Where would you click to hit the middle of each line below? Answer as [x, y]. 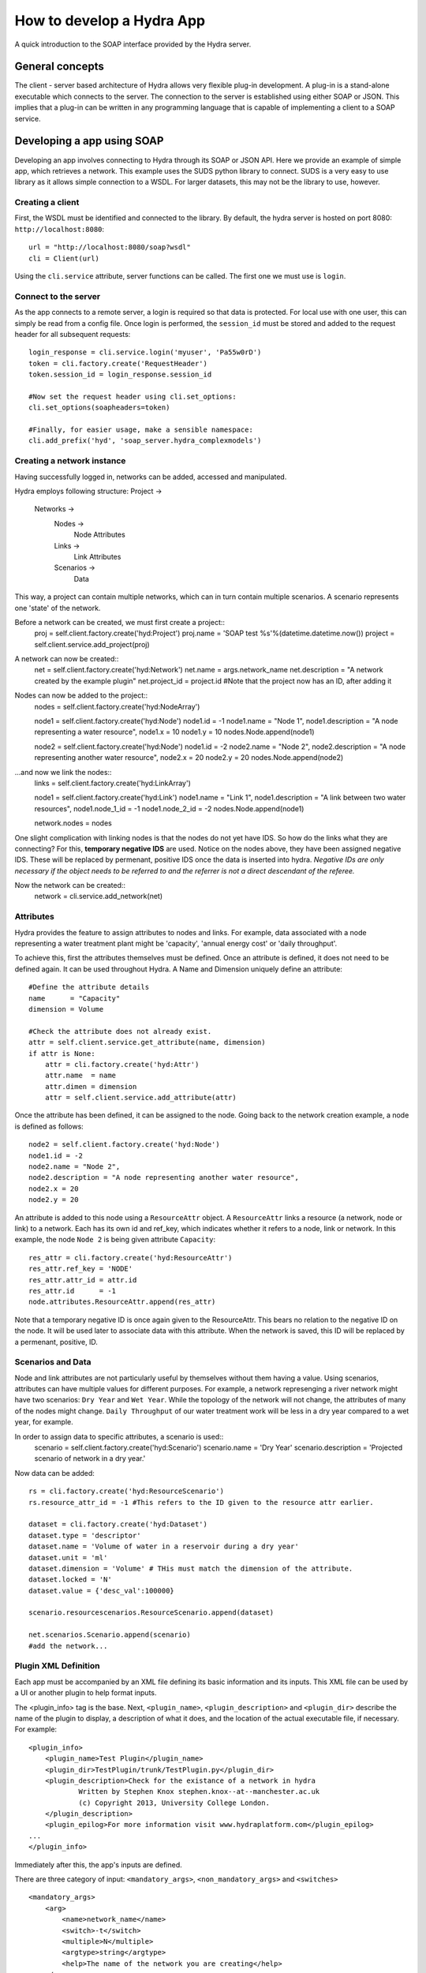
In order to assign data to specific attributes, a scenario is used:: [119, 1436]
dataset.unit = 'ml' [68, 1557]
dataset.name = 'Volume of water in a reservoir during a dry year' [164, 1546]
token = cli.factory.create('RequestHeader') [118, 363]
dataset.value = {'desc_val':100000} [102, 1591]
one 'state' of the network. [58, 608]
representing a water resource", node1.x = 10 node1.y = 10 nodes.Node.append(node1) [174, 732]
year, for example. [44, 1422]
